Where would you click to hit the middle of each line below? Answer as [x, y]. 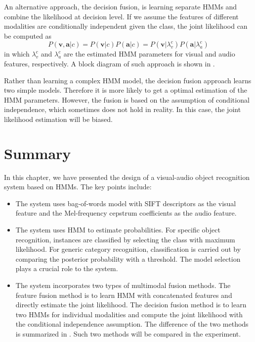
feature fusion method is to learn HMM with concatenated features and [124, 295]
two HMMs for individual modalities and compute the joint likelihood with [129, 314]
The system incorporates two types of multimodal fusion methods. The [123, 285]
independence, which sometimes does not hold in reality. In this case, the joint [123, 109]
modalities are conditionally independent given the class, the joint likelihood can [126, 26]
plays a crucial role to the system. [67, 268]
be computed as [28, 35]
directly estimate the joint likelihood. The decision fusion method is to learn [131, 305]
